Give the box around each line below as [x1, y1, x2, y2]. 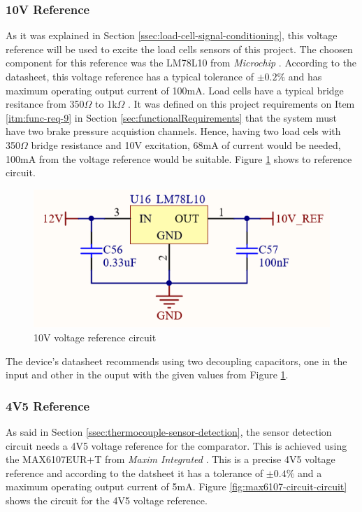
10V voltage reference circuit [34, 330, 157, 344]
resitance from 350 [6, 97, 85, 111]
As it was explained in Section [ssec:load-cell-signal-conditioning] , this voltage [6, 28, 338, 43]
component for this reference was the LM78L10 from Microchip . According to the [6, 55, 357, 70]
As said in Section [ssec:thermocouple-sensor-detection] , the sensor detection [6, 425, 332, 439]
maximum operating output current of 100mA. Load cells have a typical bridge [6, 83, 344, 97]
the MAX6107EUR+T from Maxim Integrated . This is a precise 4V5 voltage [6, 452, 335, 467]
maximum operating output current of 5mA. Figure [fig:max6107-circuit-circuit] [6, 479, 347, 494]
